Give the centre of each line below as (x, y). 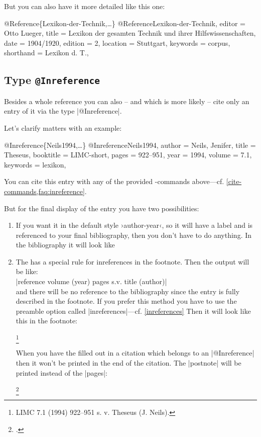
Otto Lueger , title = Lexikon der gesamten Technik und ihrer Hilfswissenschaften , (130, 33)
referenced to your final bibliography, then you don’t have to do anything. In (134, 235)
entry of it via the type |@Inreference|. (63, 111)
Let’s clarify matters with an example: (63, 127)
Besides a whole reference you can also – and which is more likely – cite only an (127, 101)
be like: (27, 271)
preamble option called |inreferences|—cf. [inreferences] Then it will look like (133, 311)
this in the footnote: (47, 321)
